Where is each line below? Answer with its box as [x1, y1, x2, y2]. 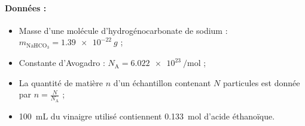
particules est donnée [222, 76, 300, 89]
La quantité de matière [19, 76, 103, 89]
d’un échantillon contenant [113, 76, 211, 89]
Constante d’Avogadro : [19, 56, 105, 69]
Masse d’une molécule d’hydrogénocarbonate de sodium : [19, 24, 228, 36]
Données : [5, 1, 47, 14]
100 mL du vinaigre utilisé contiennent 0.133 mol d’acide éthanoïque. [19, 109, 275, 122]
